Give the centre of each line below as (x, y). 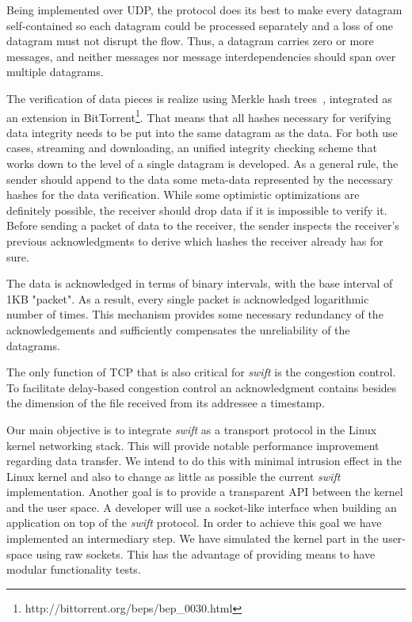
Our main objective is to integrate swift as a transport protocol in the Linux (192, 429)
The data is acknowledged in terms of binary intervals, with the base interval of (200, 283)
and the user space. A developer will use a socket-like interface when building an (202, 507)
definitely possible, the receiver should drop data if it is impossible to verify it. (197, 210)
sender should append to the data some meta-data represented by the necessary (200, 179)
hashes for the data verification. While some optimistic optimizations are (183, 195)
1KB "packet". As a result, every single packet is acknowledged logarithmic (188, 298)
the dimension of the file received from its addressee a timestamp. (166, 403)
